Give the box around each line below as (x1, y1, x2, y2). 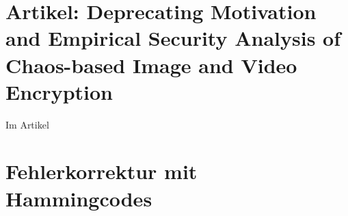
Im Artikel (5, 117, 49, 131)
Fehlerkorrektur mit (5, 157, 198, 185)
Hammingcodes (5, 184, 152, 212)
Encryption (5, 77, 113, 105)
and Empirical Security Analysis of (5, 24, 341, 52)
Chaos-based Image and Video (5, 51, 297, 79)
